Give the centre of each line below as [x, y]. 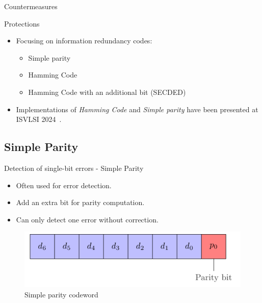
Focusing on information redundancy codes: [84, 41]
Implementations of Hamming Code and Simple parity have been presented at [137, 109]
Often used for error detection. [64, 185]
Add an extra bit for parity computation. [80, 202]
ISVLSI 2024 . [39, 119]
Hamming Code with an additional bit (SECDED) [107, 92]
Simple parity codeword [61, 294]
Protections [22, 23]
